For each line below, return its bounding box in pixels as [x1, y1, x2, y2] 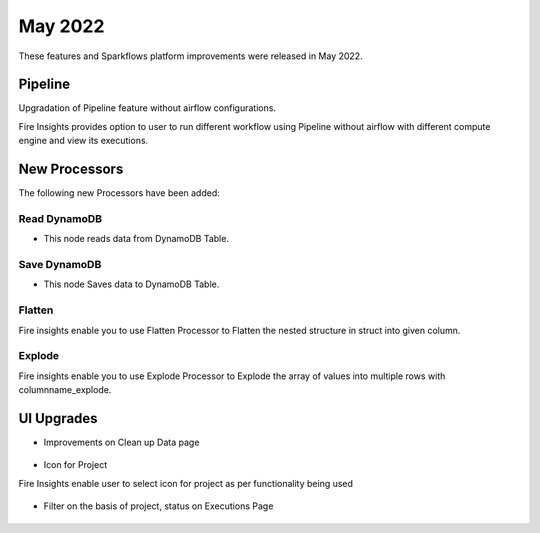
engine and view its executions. [18, 135, 149, 147]
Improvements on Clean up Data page [43, 436, 200, 448]
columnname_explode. [18, 384, 112, 396]
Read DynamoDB [18, 211, 103, 225]
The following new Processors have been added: [18, 187, 220, 199]
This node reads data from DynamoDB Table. [43, 233, 230, 245]
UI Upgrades [18, 410, 99, 427]
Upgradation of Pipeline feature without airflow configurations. [18, 102, 277, 114]
